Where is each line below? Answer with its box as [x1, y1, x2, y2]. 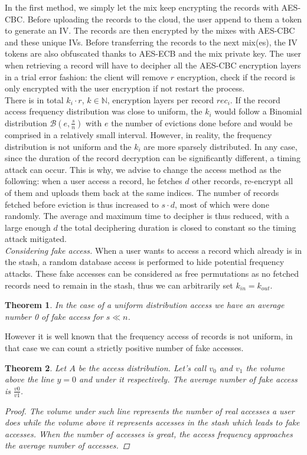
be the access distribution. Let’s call [78, 361, 207, 374]
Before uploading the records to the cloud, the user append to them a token [27, 12, 302, 25]
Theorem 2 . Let [5, 361, 67, 374]
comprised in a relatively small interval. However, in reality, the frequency [5, 128, 272, 140]
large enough [5, 221, 51, 233]
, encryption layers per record [107, 93, 214, 106]
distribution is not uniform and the [5, 140, 132, 152]
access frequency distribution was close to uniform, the [5, 105, 203, 117]
